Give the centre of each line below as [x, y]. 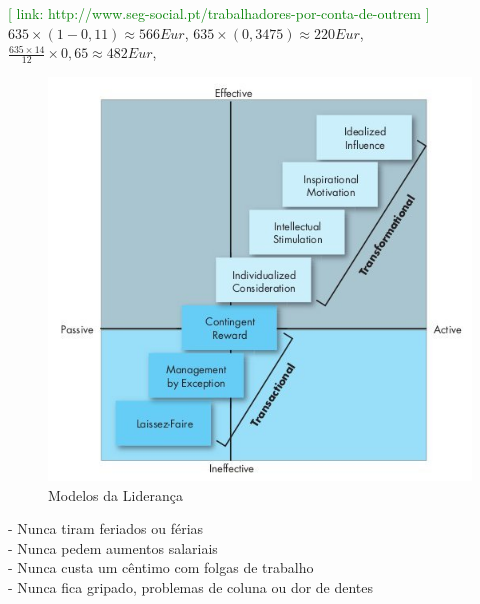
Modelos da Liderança [115, 494]
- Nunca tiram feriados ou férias [106, 528]
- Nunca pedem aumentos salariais [113, 547]
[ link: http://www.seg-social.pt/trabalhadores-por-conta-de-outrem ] [219, 13]
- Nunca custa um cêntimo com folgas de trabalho [161, 567]
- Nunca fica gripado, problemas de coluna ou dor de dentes [191, 587]
